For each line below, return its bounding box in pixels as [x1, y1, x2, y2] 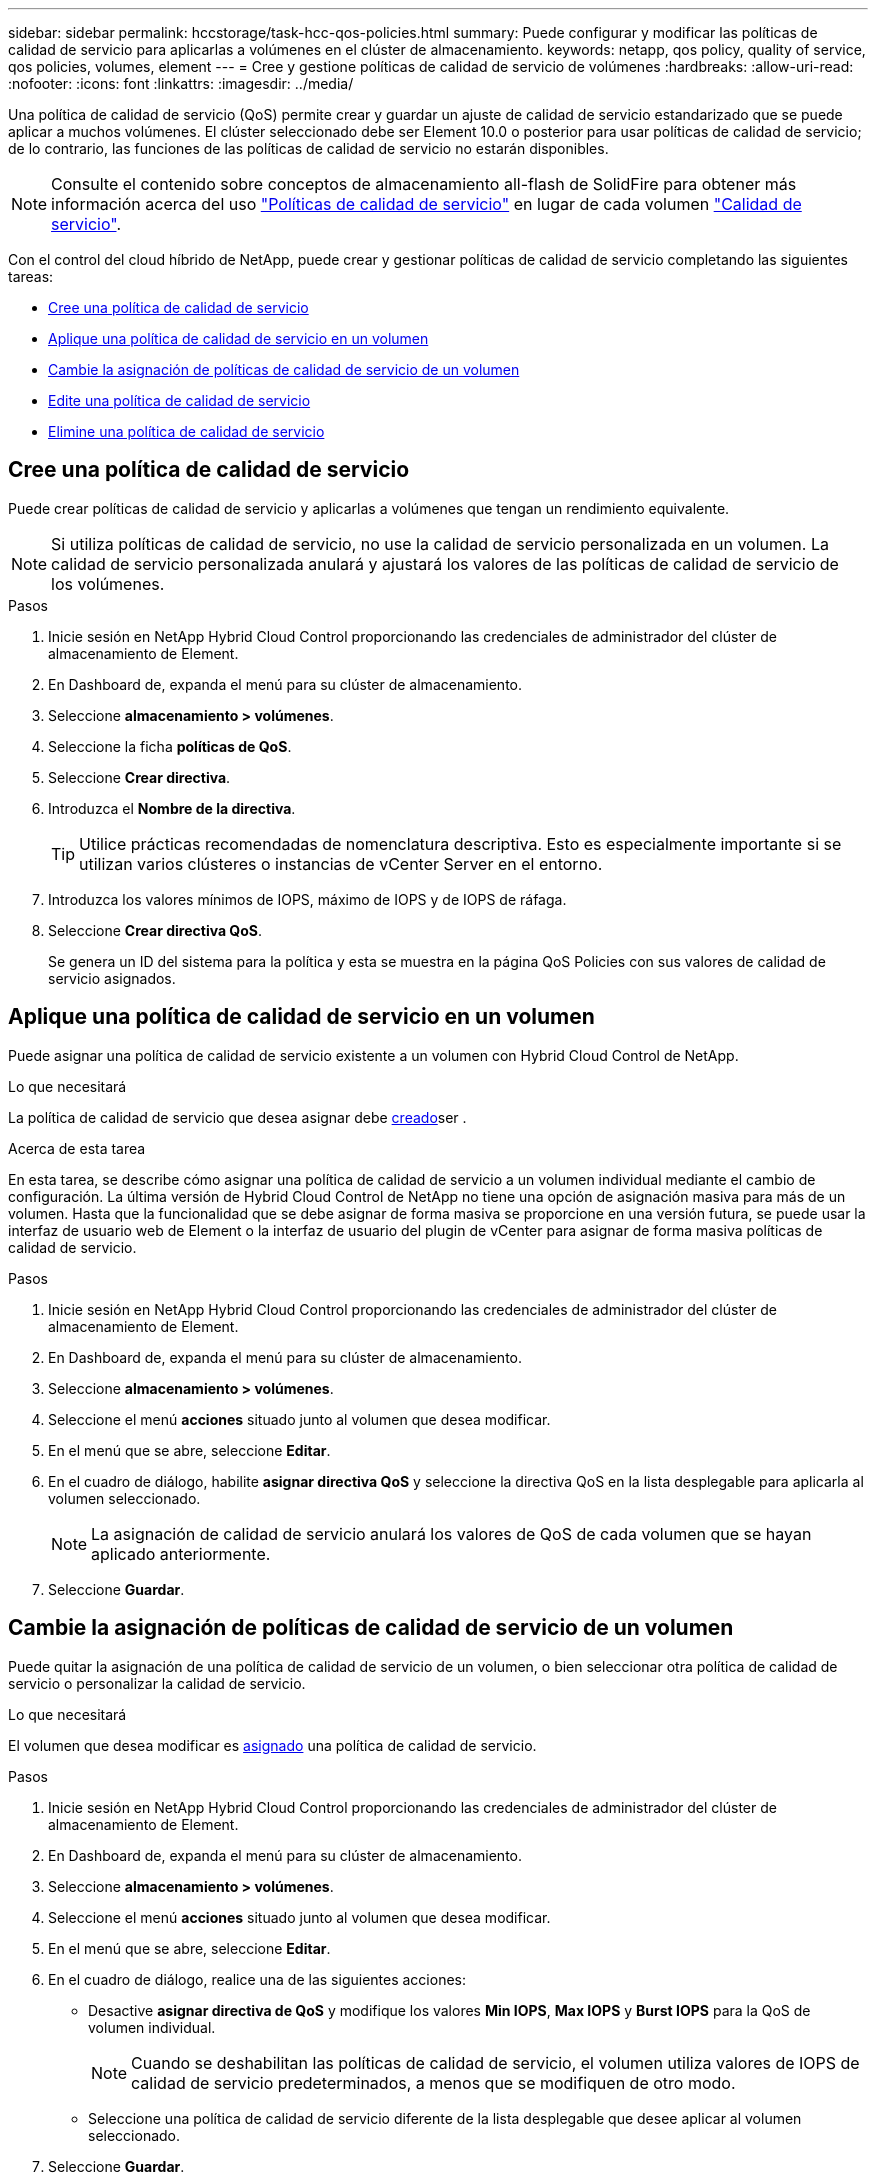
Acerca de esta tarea [8, 1139, 146, 1157]
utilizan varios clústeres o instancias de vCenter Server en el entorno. [79, 853, 603, 874]
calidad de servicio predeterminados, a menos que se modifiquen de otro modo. [131, 2072, 736, 2093]
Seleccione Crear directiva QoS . [48, 921, 263, 939]
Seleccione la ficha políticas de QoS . [48, 737, 292, 755]
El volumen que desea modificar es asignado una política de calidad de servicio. [8, 1736, 537, 1754]
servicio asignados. [48, 969, 176, 987]
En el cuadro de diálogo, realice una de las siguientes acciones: [48, 1970, 467, 1988]
